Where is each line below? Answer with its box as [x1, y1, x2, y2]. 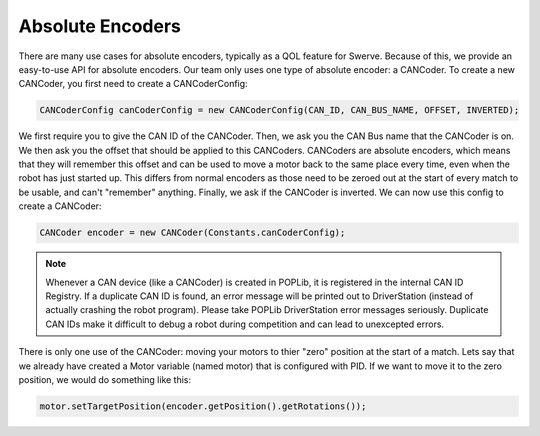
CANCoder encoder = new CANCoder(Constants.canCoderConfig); [39, 227, 346, 239]
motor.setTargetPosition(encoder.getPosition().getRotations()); [39, 400, 367, 412]
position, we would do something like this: [18, 373, 192, 385]
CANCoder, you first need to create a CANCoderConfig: [18, 78, 249, 90]
